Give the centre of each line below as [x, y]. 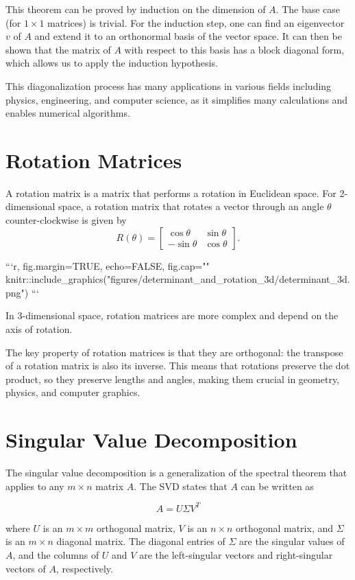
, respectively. [85, 568]
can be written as [277, 486]
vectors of [26, 568]
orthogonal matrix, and [284, 527]
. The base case [308, 9]
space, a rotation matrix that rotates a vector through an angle [191, 206]
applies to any [35, 486]
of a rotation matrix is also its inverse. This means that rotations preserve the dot [178, 366]
